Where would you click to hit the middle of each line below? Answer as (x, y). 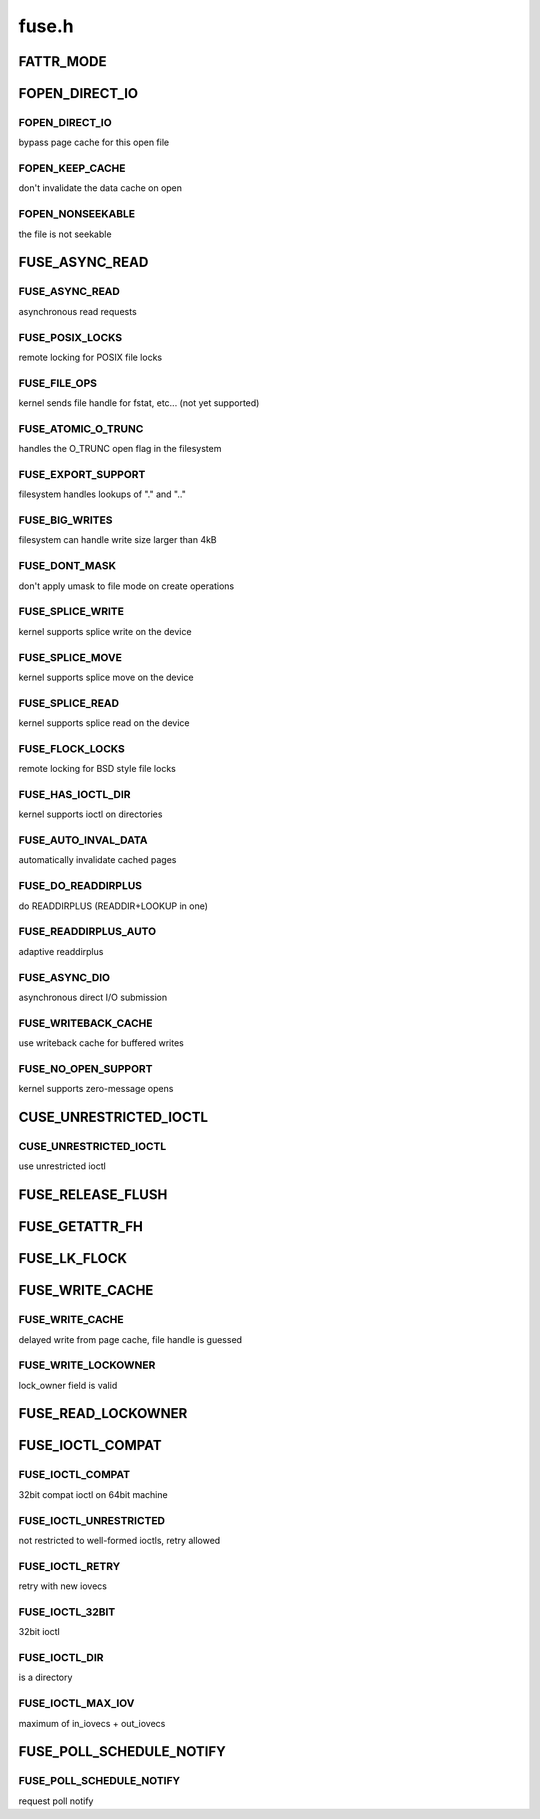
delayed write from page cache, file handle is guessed (130, 1339)
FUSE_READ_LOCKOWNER (103, 1413)
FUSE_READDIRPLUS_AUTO (87, 932)
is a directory (45, 1677)
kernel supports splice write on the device (105, 631)
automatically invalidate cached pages (97, 860)
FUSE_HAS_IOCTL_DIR (74, 794)
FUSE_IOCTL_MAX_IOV (76, 1703)
